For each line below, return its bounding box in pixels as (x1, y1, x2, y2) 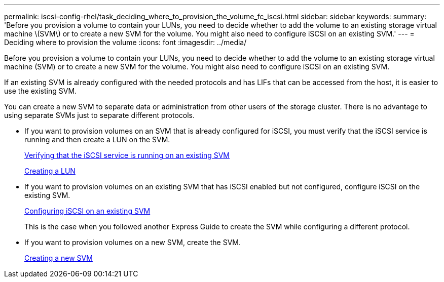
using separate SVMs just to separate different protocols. (4, 111, 195, 119)
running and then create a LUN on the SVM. (24, 135, 170, 144)
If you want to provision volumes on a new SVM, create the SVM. (24, 238, 241, 247)
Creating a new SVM (24, 254, 93, 262)
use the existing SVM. (4, 87, 77, 95)
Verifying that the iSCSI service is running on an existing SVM (24, 151, 230, 159)
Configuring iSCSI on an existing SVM (24, 207, 151, 215)
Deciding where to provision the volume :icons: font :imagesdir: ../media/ (4, 38, 247, 47)
